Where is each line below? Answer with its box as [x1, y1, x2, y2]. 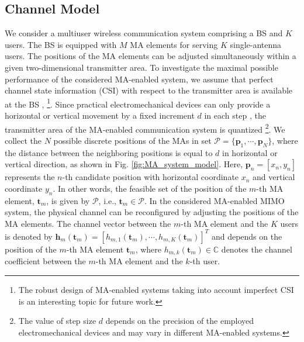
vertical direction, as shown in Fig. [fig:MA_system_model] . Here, [5, 158, 243, 170]
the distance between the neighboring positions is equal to [5, 146, 213, 158]
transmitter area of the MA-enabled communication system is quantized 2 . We [5, 121, 285, 135]
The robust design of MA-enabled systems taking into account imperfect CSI [18, 283, 294, 295]
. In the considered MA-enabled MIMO [144, 194, 285, 206]
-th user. [189, 255, 220, 267]
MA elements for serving [130, 38, 218, 50]
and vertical [253, 171, 295, 183]
